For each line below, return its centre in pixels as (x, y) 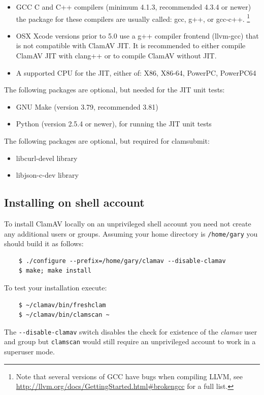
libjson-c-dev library (47, 175)
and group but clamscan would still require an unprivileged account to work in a (130, 341)
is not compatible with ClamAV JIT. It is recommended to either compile (131, 45)
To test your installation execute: (56, 288)
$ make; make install (55, 271)
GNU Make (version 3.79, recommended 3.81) (87, 106)
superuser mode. (29, 352)
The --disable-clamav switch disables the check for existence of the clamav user (131, 331)
